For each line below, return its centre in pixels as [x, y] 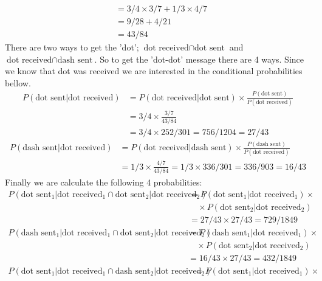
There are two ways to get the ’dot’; [72, 47]
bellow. [18, 82]
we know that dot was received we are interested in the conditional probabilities [154, 71]
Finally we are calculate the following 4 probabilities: [104, 182]
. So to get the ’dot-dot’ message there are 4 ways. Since [199, 59]
